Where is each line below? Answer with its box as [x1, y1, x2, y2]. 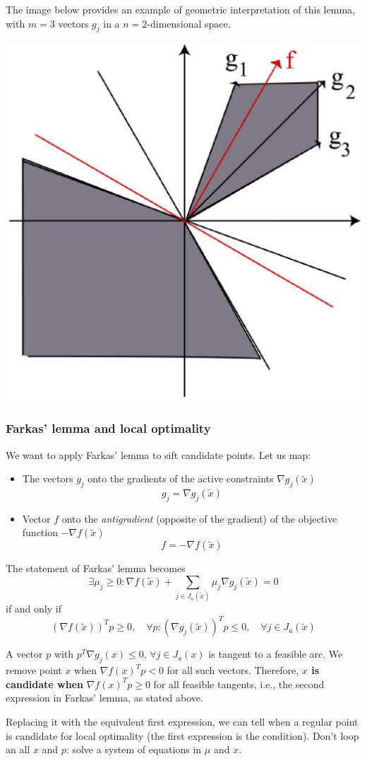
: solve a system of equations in [66, 742, 202, 757]
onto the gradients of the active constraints [88, 471, 274, 486]
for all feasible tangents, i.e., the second [153, 676, 325, 691]
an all [6, 742, 30, 757]
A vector [6, 646, 43, 661]
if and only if [6, 601, 61, 616]
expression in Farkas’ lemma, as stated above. [6, 690, 203, 705]
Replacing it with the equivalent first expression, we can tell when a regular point [6, 714, 359, 729]
